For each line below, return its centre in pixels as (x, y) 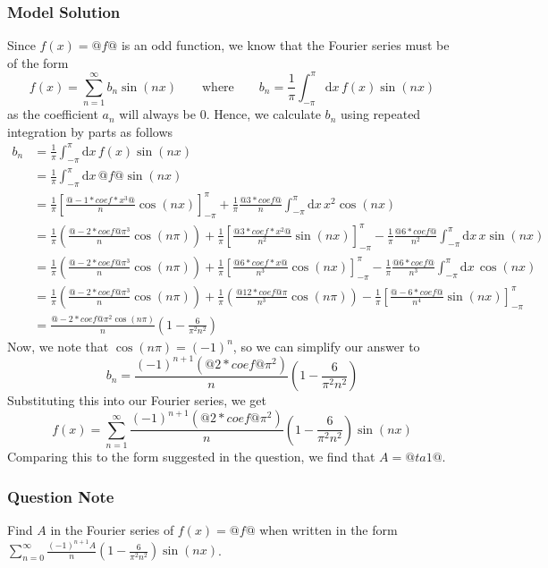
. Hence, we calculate (263, 114)
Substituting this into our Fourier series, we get (137, 400)
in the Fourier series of (112, 529)
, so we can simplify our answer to (326, 346)
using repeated (380, 114)
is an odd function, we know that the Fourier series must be (285, 45)
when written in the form (329, 529)
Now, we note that (58, 346)
